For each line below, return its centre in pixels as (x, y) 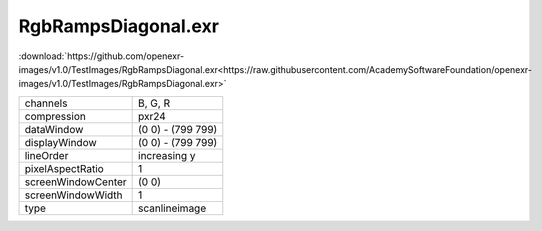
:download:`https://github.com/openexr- (101, 56)
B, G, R (154, 103)
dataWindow (54, 129)
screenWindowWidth (74, 195)
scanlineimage (172, 208)
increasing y (167, 155)
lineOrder (46, 155)
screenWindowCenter (75, 182)
